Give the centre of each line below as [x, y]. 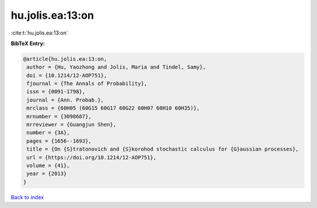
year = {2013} [47, 174]
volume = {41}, [48, 166]
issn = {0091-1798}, [56, 92]
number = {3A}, [48, 133]
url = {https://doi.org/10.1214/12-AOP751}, [92, 157]
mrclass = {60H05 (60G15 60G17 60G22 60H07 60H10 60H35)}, [113, 108]
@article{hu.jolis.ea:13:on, [65, 59]
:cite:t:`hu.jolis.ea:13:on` [40, 33]
